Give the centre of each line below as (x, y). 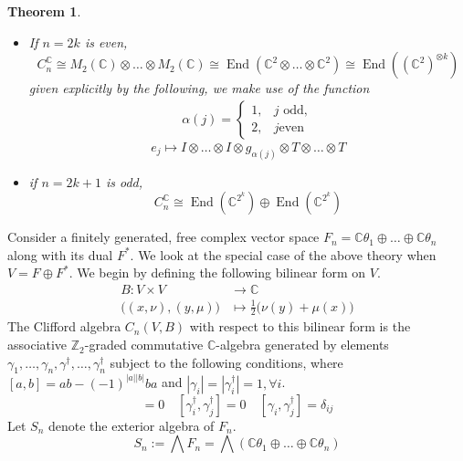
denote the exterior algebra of (132, 425)
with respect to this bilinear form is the (300, 326)
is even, (106, 42)
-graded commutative (144, 345)
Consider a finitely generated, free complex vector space (163, 237)
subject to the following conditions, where (226, 362)
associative (37, 345)
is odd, (124, 181)
